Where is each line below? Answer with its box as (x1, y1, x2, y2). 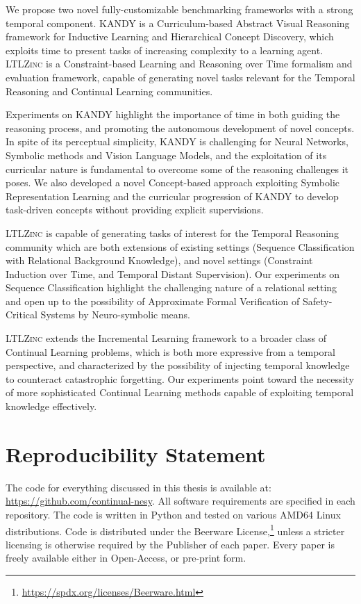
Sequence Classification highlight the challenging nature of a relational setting (6, 280, 337, 295)
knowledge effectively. (6, 399, 97, 414)
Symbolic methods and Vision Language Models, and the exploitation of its (6, 147, 327, 162)
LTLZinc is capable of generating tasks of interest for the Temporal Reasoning (6, 225, 339, 240)
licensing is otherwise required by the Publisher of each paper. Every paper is (6, 537, 335, 551)
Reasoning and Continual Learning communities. (6, 83, 213, 98)
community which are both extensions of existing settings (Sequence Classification (6, 239, 355, 254)
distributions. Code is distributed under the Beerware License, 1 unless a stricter (6, 521, 345, 538)
